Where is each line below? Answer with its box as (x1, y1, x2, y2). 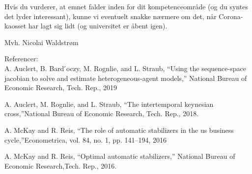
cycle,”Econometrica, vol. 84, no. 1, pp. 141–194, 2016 (4, 134, 167, 145)
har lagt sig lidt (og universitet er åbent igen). (28, 21, 168, 31)
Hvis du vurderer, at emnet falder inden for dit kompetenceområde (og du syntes (4, 1, 248, 11)
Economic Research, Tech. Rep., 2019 (4, 82, 117, 93)
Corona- (219, 11, 243, 21)
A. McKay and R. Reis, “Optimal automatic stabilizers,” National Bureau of (4, 151, 235, 161)
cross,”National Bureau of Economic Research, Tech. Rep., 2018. (4, 108, 199, 119)
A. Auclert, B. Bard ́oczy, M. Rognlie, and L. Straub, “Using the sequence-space (4, 63, 246, 73)
